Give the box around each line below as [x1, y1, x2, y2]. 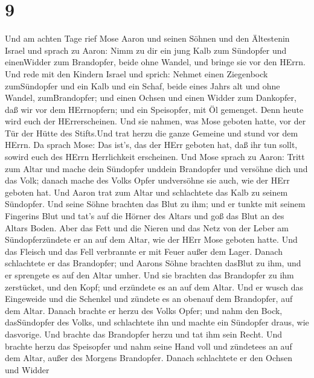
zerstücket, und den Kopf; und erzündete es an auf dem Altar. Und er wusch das [5, 280, 303, 293]
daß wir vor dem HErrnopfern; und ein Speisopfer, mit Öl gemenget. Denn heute [5, 103, 304, 115]
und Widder [5, 363, 50, 376]
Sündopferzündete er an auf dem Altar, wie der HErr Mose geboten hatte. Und [5, 233, 298, 246]
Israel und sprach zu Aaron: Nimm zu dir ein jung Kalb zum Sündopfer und [5, 43, 287, 56]
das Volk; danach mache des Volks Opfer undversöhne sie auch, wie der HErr [5, 174, 290, 187]
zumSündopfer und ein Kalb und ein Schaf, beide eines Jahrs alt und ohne [5, 79, 280, 92]
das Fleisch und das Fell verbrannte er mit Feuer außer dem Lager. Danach [5, 245, 283, 257]
